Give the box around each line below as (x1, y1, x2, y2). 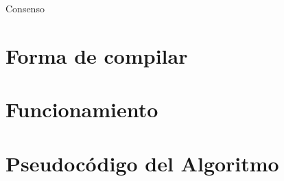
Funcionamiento (5, 95, 158, 123)
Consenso (5, 1, 45, 15)
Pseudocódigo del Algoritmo (5, 149, 279, 177)
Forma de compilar (5, 41, 188, 69)
